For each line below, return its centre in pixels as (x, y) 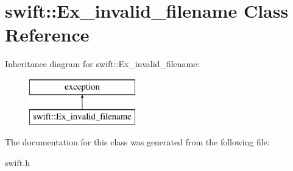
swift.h (17, 162)
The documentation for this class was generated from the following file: (137, 142)
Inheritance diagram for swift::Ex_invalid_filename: (102, 64)
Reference (47, 35)
